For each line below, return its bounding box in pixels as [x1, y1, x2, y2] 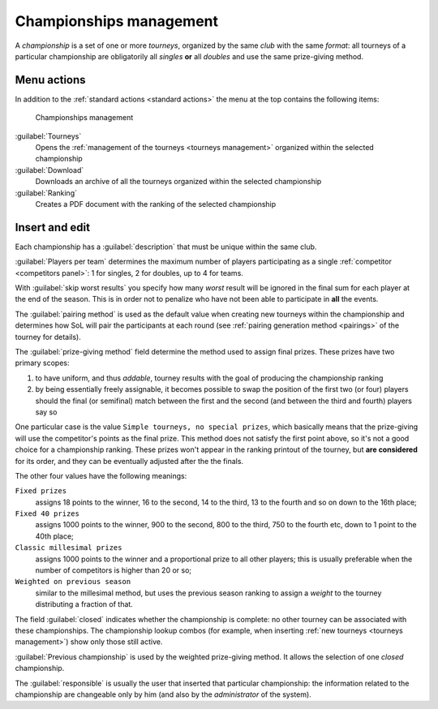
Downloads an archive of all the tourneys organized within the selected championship [35, 177, 322, 187]
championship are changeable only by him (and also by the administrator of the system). [15, 690, 311, 699]
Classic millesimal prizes [15, 544, 122, 552]
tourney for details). [15, 332, 81, 342]
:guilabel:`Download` [15, 165, 84, 174]
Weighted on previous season [15, 577, 131, 587]
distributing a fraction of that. [35, 599, 133, 609]
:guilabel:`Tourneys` [15, 131, 82, 141]
